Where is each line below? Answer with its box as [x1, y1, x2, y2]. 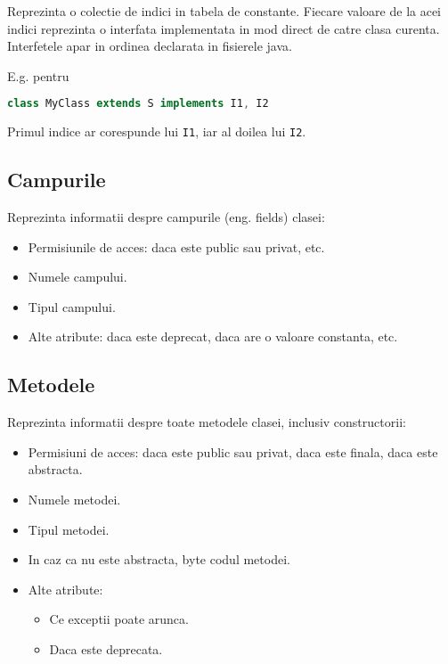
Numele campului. [28, 267, 127, 286]
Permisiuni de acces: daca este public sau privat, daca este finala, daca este [28, 442, 438, 461]
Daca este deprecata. [49, 640, 163, 659]
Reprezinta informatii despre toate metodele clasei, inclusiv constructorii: [7, 413, 406, 431]
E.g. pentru [7, 66, 69, 85]
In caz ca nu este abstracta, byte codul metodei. [28, 550, 290, 569]
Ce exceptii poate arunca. [49, 610, 189, 628]
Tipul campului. [28, 297, 116, 316]
